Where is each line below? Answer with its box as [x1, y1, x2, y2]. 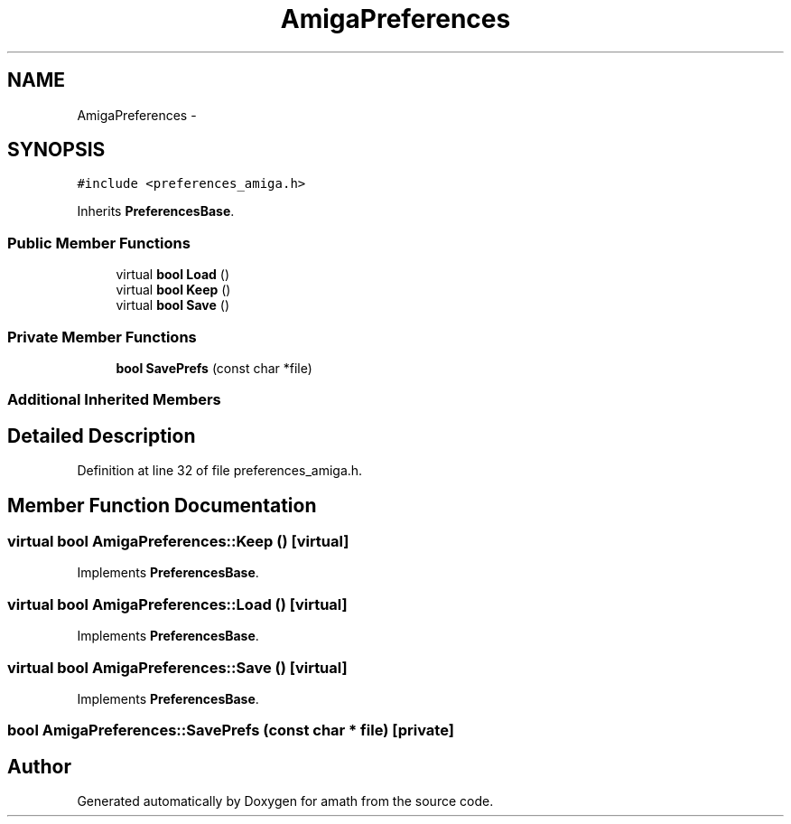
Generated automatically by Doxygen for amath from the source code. [77, 793, 494, 810]
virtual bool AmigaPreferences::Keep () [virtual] [7, 532, 349, 550]
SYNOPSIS [7, 138, 106, 162]
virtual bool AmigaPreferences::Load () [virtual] [7, 595, 348, 613]
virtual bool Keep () [116, 282, 231, 298]
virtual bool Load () [116, 267, 230, 283]
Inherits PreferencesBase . [77, 203, 235, 220]
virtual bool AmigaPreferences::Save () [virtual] [7, 658, 348, 677]
